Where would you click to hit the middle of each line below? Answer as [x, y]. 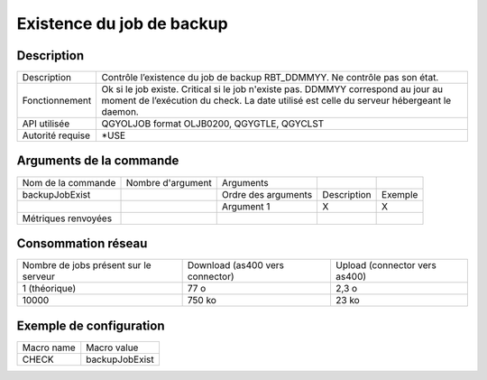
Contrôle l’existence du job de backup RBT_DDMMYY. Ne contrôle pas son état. [270, 78]
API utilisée [46, 124]
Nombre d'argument [169, 182]
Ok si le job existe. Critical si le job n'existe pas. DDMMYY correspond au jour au [272, 89]
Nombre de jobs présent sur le [87, 265]
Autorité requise [56, 135]
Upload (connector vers [386, 265]
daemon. [120, 112]
